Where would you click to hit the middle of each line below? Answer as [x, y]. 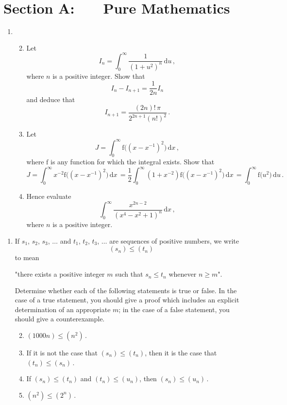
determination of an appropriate [63, 309]
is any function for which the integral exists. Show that [133, 162]
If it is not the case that [62, 353]
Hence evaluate [49, 196]
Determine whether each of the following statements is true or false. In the [126, 290]
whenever [183, 274]
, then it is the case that [181, 353]
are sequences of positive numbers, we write [174, 240]
